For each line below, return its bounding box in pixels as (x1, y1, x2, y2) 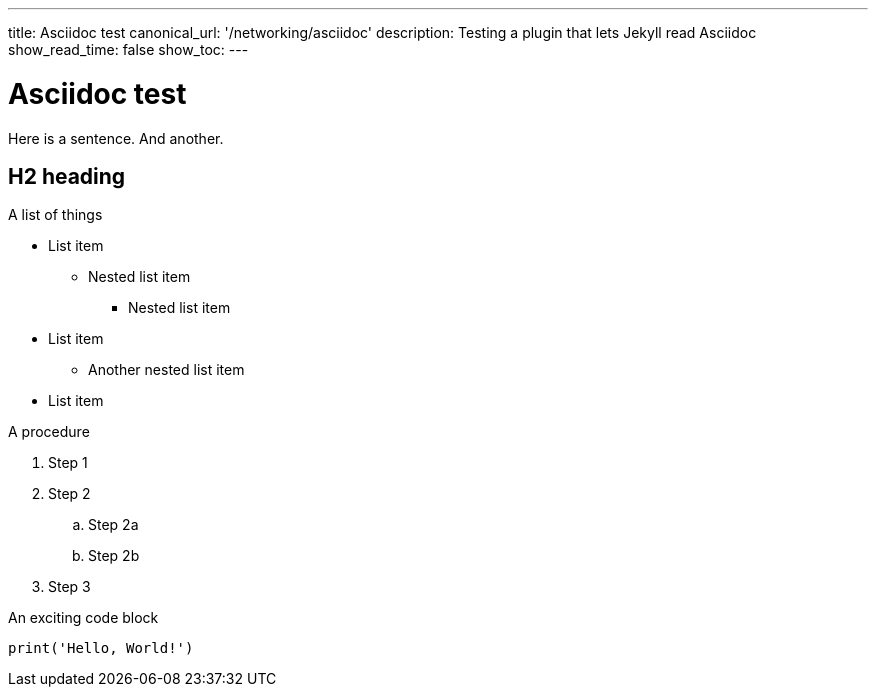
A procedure (8, 423, 90, 441)
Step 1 (48, 454, 88, 472)
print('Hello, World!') (8, 640, 194, 657)
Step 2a (88, 516, 139, 534)
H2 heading (8, 163, 126, 189)
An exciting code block (8, 609, 159, 627)
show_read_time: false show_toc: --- (8, 41, 249, 58)
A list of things (8, 206, 103, 224)
